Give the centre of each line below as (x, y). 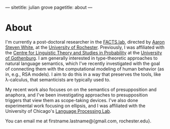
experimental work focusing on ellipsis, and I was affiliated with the (75, 106)
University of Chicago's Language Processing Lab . (58, 111)
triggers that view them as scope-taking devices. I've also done (72, 100)
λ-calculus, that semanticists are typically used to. (58, 79)
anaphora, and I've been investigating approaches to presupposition (77, 95)
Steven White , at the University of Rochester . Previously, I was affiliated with (85, 47)
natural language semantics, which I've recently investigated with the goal (83, 63)
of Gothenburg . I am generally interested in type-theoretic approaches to (81, 58)
